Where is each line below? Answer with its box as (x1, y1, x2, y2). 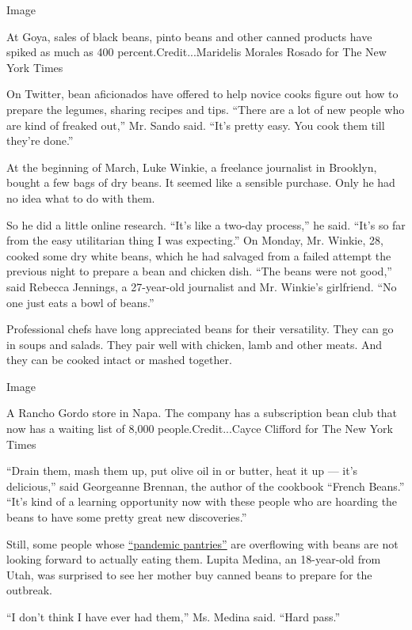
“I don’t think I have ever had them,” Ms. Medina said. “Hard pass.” (6, 609, 341, 624)
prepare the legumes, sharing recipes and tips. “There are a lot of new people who (6, 101, 405, 117)
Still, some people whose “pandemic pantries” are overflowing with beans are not (6, 535, 399, 552)
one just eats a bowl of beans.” (6, 294, 154, 310)
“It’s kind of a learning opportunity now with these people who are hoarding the (6, 493, 398, 510)
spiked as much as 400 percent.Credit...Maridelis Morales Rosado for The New (6, 44, 387, 60)
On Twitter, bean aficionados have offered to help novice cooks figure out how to (6, 85, 399, 102)
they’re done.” (6, 132, 74, 149)
